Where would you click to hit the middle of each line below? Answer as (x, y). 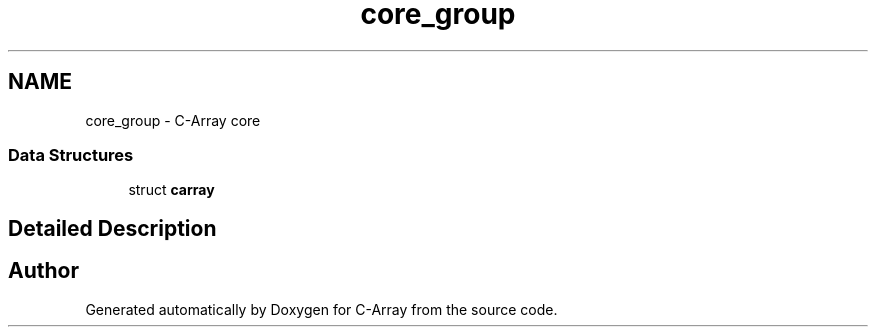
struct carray (171, 190)
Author (43, 271)
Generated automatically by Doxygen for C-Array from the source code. (321, 309)
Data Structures (71, 154)
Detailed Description (112, 228)
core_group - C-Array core (173, 120)
